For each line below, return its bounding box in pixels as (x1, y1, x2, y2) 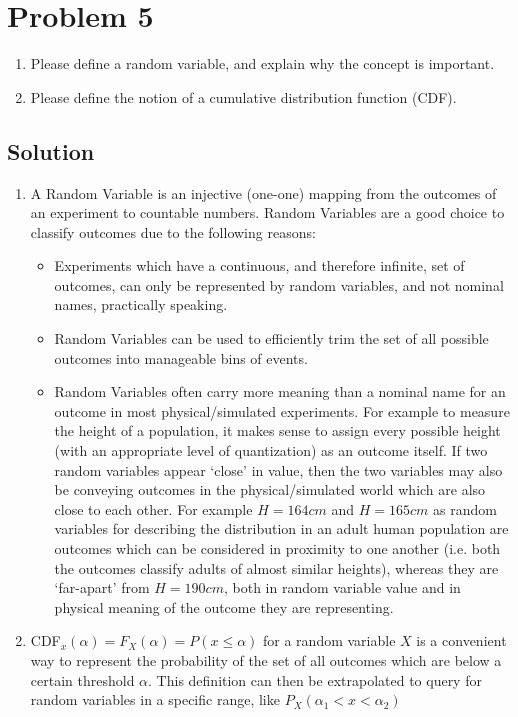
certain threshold (30, 669, 135, 690)
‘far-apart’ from (54, 577, 150, 598)
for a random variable (263, 630, 396, 651)
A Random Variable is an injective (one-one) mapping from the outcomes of (30, 182, 497, 203)
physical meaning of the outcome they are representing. (54, 596, 394, 617)
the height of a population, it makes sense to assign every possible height (54, 420, 501, 441)
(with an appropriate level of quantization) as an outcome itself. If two (54, 440, 488, 461)
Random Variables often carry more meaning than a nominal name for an (54, 381, 506, 402)
